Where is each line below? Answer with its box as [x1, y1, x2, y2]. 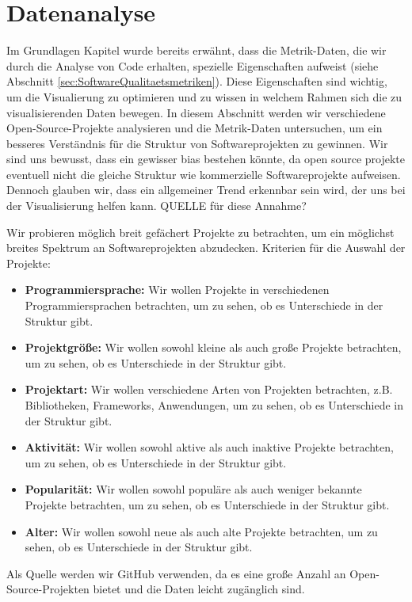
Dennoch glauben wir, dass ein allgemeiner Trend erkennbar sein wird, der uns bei [6, 181, 406, 198]
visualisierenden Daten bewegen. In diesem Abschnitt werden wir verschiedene [6, 104, 386, 120]
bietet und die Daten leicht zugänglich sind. [93, 581, 305, 597]
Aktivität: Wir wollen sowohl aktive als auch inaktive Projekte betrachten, [25, 439, 394, 455]
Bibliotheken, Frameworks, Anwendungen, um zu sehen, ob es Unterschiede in [25, 397, 403, 413]
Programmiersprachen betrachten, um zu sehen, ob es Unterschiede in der [25, 297, 383, 314]
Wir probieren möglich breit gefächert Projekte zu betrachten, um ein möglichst [6, 223, 395, 240]
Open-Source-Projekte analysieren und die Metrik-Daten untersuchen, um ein [6, 120, 383, 136]
